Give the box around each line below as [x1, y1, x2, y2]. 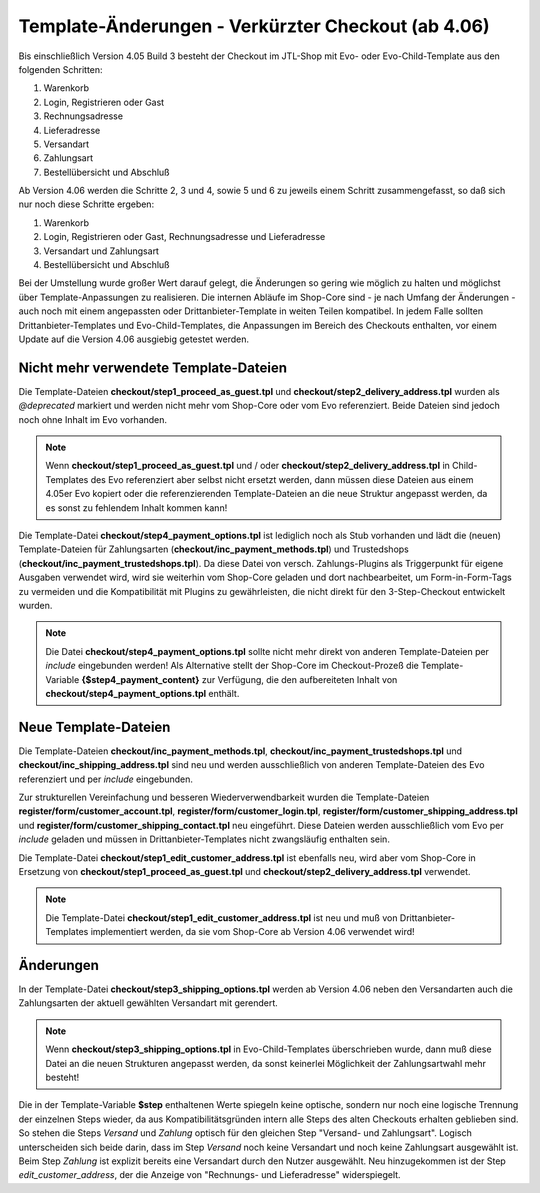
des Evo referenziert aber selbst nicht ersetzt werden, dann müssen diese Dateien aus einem [90, 473, 474, 485]
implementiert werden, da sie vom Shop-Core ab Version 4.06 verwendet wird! [90, 926, 415, 938]
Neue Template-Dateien [18, 718, 171, 735]
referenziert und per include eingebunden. [18, 773, 194, 785]
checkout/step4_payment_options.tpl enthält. [45, 687, 240, 699]
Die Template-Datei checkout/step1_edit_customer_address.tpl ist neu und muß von [45, 911, 398, 924]
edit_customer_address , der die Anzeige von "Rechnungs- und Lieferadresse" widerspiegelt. [18, 1169, 401, 1181]
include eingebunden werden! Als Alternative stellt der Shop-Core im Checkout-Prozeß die [45, 660, 419, 672]
